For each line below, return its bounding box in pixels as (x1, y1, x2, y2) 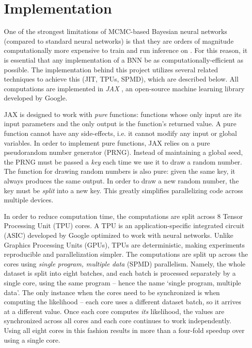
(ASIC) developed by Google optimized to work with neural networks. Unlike (4, 230, 234, 240)
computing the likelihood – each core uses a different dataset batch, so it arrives (4, 297, 241, 307)
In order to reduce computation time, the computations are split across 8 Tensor (4, 211, 243, 221)
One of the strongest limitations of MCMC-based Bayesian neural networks (4, 26, 227, 36)
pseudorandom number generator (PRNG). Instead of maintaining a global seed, (4, 147, 243, 157)
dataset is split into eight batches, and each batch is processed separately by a (4, 268, 236, 278)
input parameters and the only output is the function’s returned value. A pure (4, 118, 236, 129)
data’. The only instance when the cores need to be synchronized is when (4, 287, 220, 297)
